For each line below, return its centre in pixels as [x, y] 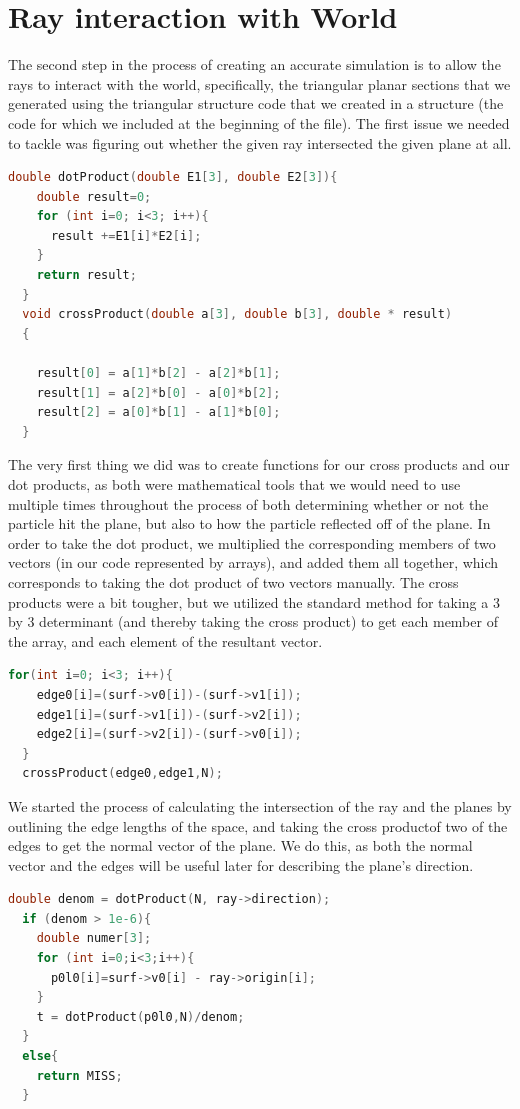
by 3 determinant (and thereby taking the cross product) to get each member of [253, 621]
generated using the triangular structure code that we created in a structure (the [256, 103]
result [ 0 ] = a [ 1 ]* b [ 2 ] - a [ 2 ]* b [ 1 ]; [158, 373]
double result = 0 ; [94, 196]
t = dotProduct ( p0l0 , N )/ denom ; [140, 1016]
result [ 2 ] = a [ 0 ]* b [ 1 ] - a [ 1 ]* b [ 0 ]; [158, 412]
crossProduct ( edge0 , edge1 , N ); [122, 773]
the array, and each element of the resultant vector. [165, 640]
